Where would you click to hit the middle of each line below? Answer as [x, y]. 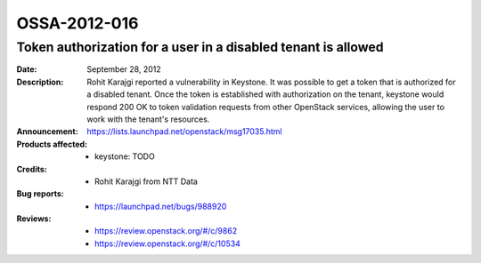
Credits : [32, 169]
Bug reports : [40, 194]
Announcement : [48, 131]
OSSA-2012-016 [77, 23]
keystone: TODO [125, 156]
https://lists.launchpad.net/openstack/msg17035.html [184, 131]
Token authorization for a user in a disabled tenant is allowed [200, 47]
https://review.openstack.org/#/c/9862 [166, 231]
